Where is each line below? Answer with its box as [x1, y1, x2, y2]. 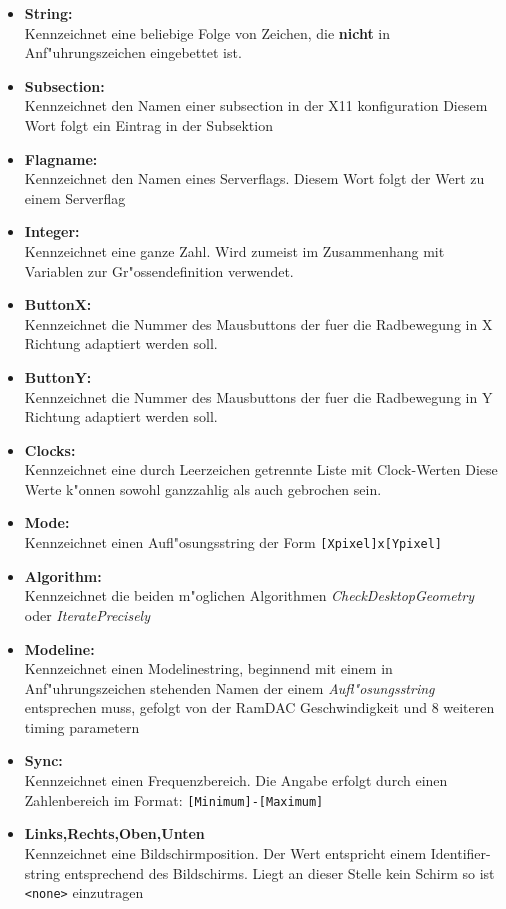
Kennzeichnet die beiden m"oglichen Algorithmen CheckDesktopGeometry [24, 585, 474, 606]
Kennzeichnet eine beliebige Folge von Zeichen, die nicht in [24, 22, 391, 43]
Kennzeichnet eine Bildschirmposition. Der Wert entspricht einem [24, 842, 427, 863]
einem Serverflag [24, 187, 126, 208]
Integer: [24, 221, 80, 242]
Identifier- [430, 842, 491, 863]
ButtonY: [24, 366, 92, 387]
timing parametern [24, 716, 140, 737]
